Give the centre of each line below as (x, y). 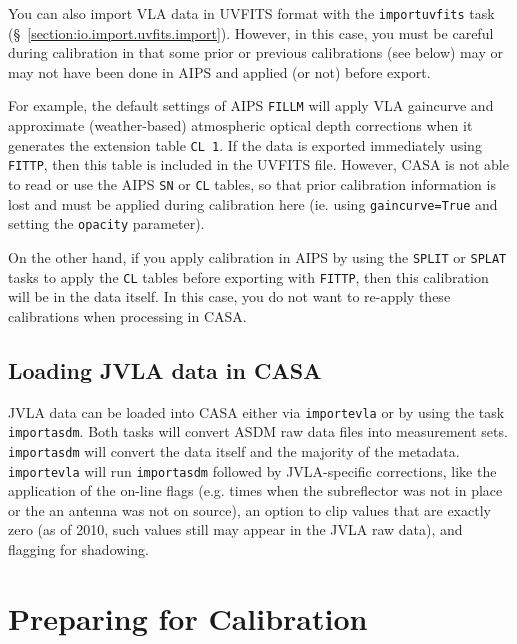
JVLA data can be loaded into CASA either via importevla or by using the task (256, 411)
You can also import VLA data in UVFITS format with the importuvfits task (251, 13)
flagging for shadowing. (78, 549)
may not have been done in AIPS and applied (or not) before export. (219, 71)
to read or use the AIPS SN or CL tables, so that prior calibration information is (252, 184)
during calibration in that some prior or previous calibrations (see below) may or (255, 52)
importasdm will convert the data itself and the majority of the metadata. (234, 450)
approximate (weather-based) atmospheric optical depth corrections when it (240, 125)
